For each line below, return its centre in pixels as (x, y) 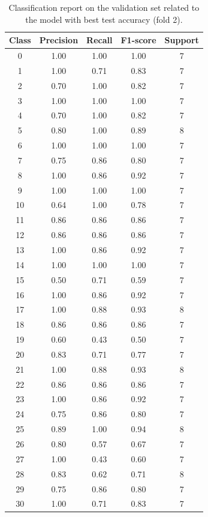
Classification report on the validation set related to (104, 7)
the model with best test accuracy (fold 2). (104, 19)
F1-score (138, 40)
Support (182, 40)
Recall (100, 40)
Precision (59, 40)
